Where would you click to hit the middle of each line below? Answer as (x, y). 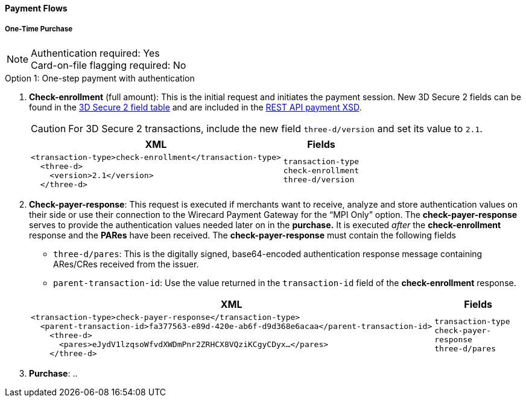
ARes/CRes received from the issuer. (126, 264)
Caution (49, 128)
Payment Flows (36, 8)
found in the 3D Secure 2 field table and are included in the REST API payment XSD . (195, 107)
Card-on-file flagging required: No (109, 65)
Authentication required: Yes (95, 53)
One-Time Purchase (39, 29)
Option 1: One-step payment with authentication (100, 78)
